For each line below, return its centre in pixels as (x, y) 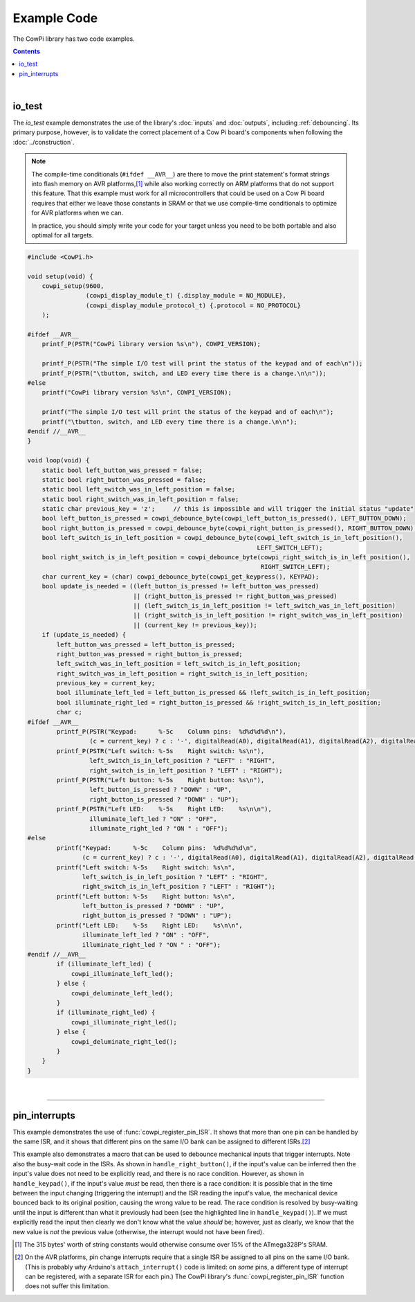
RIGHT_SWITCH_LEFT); (295, 567)
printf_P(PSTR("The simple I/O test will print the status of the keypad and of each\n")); (202, 364)
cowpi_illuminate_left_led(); (122, 974)
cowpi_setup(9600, (73, 286)
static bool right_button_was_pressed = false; (124, 480)
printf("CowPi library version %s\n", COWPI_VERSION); (137, 392)
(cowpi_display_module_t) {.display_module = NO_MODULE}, (186, 296)
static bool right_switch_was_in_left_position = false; (140, 499)
